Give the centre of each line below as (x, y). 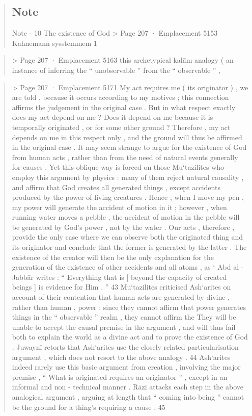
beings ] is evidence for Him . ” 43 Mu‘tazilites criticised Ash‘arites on (121, 287)
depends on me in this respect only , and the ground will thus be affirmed (127, 137)
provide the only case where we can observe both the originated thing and (128, 237)
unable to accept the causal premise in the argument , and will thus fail (124, 327)
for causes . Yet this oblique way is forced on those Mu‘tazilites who (118, 167)
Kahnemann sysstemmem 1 (54, 43)
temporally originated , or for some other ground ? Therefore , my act (121, 127)
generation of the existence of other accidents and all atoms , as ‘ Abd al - (128, 267)
